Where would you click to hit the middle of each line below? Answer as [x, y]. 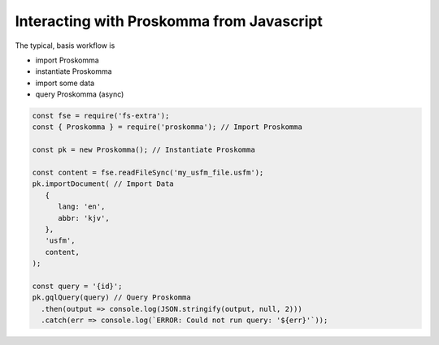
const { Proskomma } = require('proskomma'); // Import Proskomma [167, 127]
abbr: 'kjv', [84, 218]
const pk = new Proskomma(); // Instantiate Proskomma [143, 150]
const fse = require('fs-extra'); [101, 116]
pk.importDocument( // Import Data [103, 184]
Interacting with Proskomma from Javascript [169, 21]
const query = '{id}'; [77, 286]
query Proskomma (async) [80, 94]
